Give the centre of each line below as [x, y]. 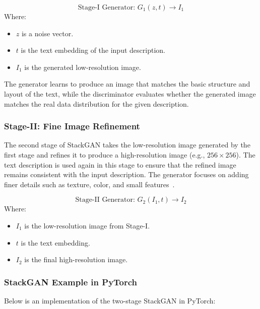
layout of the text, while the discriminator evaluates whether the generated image [130, 93]
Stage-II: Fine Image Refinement [72, 126]
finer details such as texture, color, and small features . [89, 184]
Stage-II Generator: [105, 200]
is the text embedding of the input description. [93, 50]
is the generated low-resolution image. [83, 67]
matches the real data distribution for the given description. [96, 103]
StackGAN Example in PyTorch [71, 282]
